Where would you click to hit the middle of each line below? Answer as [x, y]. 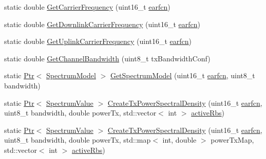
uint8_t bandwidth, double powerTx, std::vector [80, 113]
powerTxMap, [232, 140]
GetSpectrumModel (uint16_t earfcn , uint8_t [183, 75]
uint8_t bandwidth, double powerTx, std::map [78, 140]
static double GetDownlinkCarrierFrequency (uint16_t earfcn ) [102, 24]
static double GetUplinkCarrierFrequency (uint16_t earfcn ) [98, 41]
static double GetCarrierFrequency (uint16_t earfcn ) [87, 7]
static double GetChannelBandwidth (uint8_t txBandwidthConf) [107, 58]
